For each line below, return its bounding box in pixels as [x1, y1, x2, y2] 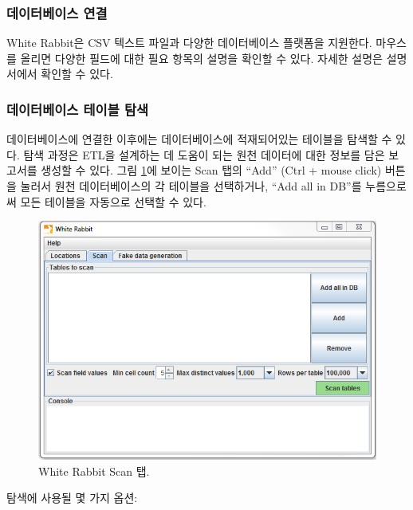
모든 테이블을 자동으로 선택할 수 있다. [20, 193, 206, 210]
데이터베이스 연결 [6, 2, 108, 22]
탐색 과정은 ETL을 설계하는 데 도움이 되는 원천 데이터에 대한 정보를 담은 [23, 146, 385, 163]
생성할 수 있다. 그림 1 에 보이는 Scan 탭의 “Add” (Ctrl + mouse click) [41, 162, 382, 178]
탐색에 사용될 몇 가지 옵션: [6, 489, 138, 506]
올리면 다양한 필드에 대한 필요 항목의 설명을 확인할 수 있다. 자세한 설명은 [20, 49, 383, 66]
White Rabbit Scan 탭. [38, 462, 150, 479]
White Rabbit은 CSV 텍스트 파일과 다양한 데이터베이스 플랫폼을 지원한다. [6, 34, 372, 51]
